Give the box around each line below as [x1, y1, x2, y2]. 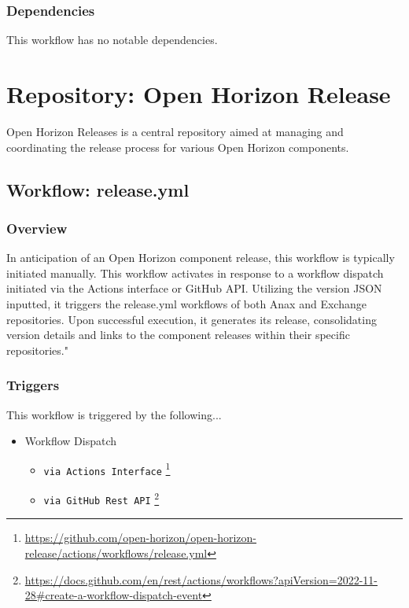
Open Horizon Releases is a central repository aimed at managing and [6, 123, 344, 139]
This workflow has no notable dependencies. [6, 31, 218, 48]
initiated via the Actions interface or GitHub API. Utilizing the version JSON [6, 280, 382, 297]
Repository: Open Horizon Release [6, 78, 391, 109]
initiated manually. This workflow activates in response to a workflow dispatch [6, 264, 384, 281]
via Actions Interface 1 [43, 459, 171, 477]
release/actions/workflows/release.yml [24, 544, 208, 561]
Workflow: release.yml [6, 177, 190, 201]
